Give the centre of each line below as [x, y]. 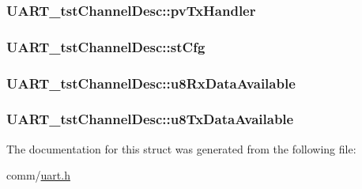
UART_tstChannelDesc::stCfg [106, 46]
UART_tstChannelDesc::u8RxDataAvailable [151, 83]
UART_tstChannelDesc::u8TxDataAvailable [150, 119]
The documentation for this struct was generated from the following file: [181, 148]
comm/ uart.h [38, 175]
